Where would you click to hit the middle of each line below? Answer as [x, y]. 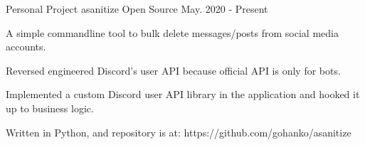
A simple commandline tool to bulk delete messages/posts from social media [172, 32]
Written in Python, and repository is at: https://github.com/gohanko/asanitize [179, 132]
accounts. [26, 47]
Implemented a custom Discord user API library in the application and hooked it [183, 94]
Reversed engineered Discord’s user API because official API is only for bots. [173, 70]
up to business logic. [50, 108]
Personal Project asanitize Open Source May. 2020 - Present [137, 9]
